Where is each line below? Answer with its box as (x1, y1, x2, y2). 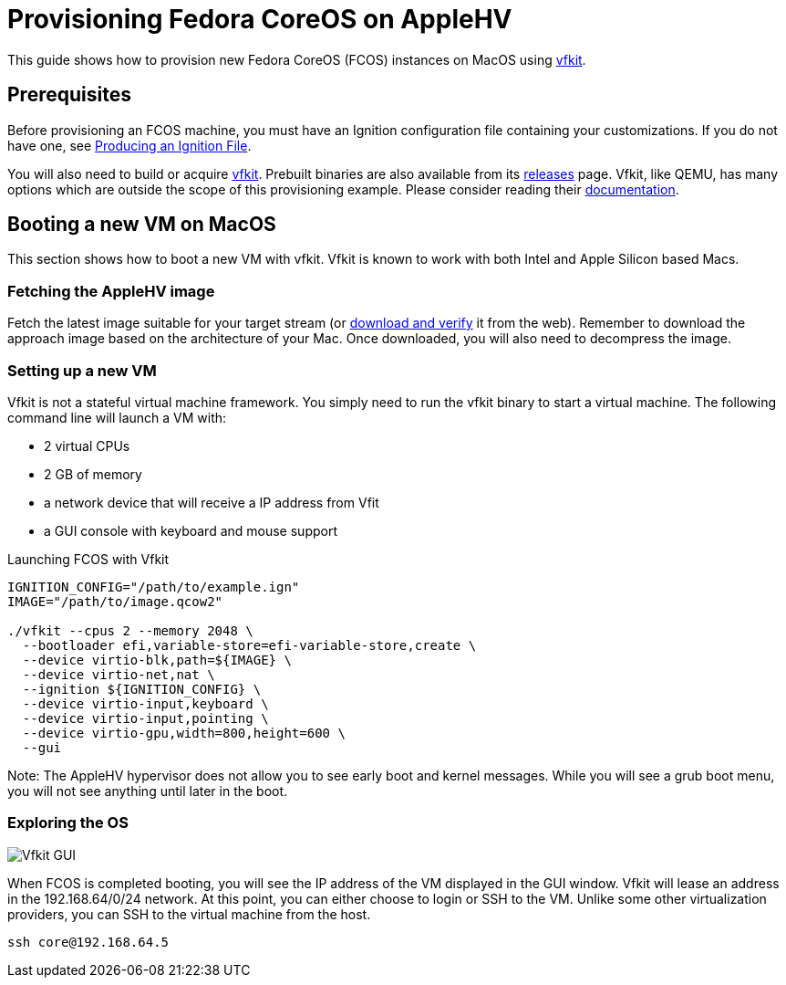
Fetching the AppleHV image (7, 281, 215, 300)
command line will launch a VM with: (7, 409, 227, 425)
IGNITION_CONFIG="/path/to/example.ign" (7, 579, 300, 594)
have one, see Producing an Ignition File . (7, 137, 252, 153)
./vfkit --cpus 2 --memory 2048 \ (7, 623, 253, 638)
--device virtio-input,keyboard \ (22, 696, 269, 711)
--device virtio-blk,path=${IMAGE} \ (22, 652, 292, 667)
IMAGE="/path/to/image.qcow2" (7, 593, 223, 609)
